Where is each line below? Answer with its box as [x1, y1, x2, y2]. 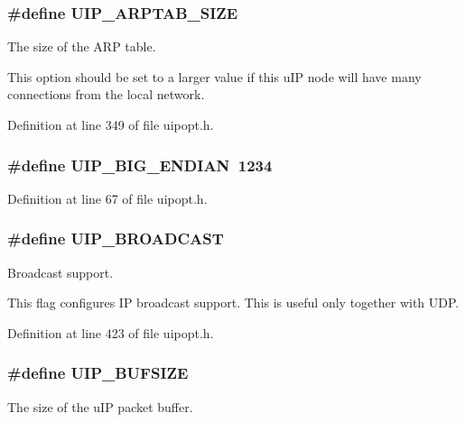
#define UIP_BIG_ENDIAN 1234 [7, 153, 273, 176]
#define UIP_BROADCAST [7, 227, 224, 250]
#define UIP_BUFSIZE [7, 362, 189, 384]
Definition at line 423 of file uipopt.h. [7, 323, 214, 342]
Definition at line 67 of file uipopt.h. [7, 188, 208, 207]
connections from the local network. [7, 85, 205, 104]
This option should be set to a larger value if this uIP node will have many [7, 67, 422, 86]
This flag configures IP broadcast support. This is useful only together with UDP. [7, 293, 460, 312]
